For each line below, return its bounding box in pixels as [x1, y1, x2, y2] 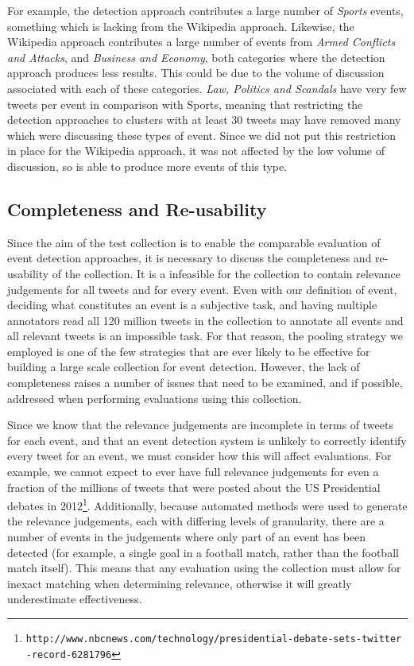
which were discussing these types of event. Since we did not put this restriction [7, 126, 397, 143]
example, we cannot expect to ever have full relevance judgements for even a [7, 463, 379, 480]
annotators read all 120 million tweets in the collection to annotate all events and [7, 312, 404, 328]
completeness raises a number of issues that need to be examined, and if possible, [7, 374, 403, 391]
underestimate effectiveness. [7, 590, 142, 607]
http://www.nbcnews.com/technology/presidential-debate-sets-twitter [25, 633, 402, 645]
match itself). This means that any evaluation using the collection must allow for [7, 560, 401, 576]
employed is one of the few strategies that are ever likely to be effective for [7, 343, 370, 359]
